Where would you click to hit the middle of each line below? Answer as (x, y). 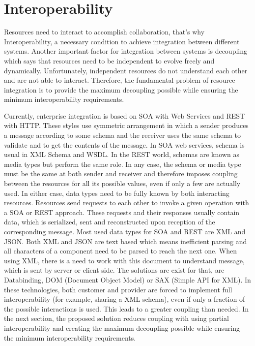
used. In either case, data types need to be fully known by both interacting (117, 193)
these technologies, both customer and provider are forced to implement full (118, 289)
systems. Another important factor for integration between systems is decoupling (126, 51)
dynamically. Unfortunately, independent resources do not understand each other (126, 70)
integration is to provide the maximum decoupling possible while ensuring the (121, 89)
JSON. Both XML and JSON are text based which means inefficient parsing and (126, 241)
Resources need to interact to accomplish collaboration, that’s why (104, 32)
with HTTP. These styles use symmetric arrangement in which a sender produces (126, 125)
